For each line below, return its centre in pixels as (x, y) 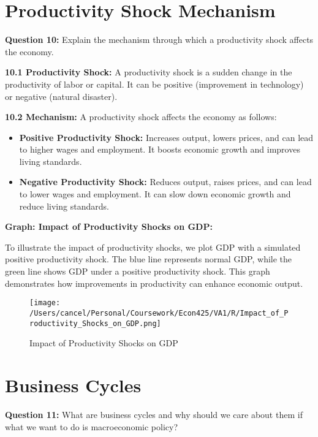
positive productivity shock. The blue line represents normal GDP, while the (149, 259)
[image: (45, 303)
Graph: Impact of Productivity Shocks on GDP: (109, 226)
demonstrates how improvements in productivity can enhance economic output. (154, 283)
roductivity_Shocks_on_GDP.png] (95, 323)
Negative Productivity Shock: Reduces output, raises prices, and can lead (165, 182)
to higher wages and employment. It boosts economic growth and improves (160, 149)
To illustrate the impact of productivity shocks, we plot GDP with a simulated (153, 247)
